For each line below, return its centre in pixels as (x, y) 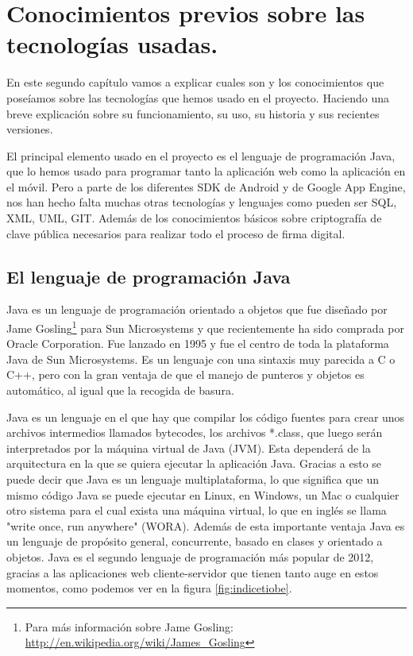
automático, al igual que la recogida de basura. (120, 390)
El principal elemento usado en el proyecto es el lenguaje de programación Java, (201, 155)
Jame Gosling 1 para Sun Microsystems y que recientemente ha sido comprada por (205, 327)
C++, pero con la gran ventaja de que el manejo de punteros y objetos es (185, 374)
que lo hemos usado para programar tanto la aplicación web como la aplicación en (206, 171)
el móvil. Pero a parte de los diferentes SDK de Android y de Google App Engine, (206, 186)
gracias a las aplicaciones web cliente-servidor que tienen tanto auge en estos (193, 572)
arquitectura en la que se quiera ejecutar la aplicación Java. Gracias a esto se (194, 463)
